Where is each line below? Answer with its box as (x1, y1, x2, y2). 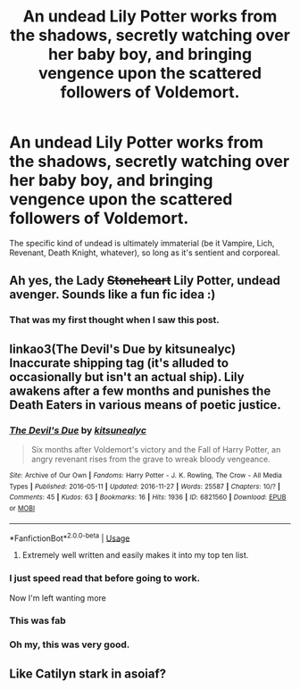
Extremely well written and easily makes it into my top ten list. (21, 550, 249, 561)
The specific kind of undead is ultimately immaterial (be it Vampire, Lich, (9, 237, 275, 248)
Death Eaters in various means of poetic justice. (9, 397, 281, 412)
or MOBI (9, 503, 36, 512)
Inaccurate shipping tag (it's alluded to (9, 355, 229, 370)
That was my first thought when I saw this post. (9, 314, 221, 327)
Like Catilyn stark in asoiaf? (9, 666, 167, 681)
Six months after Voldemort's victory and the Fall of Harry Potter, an (30, 444, 281, 454)
